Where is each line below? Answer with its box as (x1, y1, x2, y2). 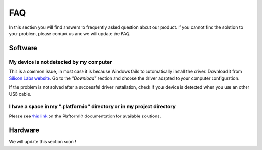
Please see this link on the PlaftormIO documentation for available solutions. (9, 113, 161, 119)
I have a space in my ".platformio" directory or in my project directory (9, 103, 176, 110)
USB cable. (9, 91, 32, 97)
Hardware (9, 126, 40, 134)
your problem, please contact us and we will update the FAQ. (9, 31, 131, 36)
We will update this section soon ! (9, 139, 76, 145)
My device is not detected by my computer (9, 58, 112, 65)
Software (9, 44, 37, 52)
